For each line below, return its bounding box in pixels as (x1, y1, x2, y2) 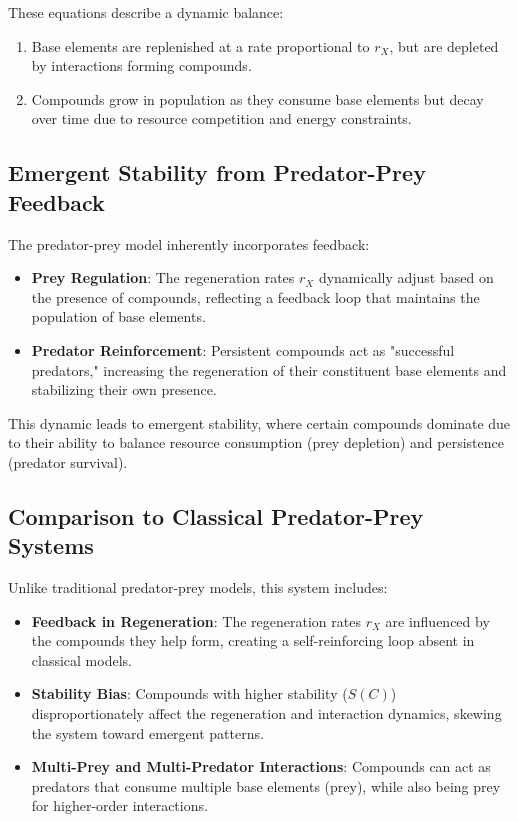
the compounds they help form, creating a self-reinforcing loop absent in (31, 630, 475, 651)
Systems (8, 530, 94, 561)
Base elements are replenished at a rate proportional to (31, 35, 370, 56)
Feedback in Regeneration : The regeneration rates (31, 610, 361, 631)
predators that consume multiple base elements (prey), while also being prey (31, 775, 501, 796)
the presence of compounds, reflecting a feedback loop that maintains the (31, 286, 480, 307)
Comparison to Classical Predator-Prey (8, 500, 424, 531)
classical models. (31, 649, 132, 670)
